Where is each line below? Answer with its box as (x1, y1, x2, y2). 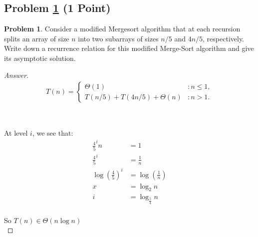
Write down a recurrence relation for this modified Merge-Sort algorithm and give (4, 43, 254, 53)
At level (4, 127, 28, 138)
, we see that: (32, 127, 73, 138)
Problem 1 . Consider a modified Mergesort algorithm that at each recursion (4, 23, 241, 34)
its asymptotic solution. (4, 52, 76, 63)
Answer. (4, 69, 29, 80)
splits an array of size (4, 33, 69, 43)
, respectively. (203, 33, 245, 43)
